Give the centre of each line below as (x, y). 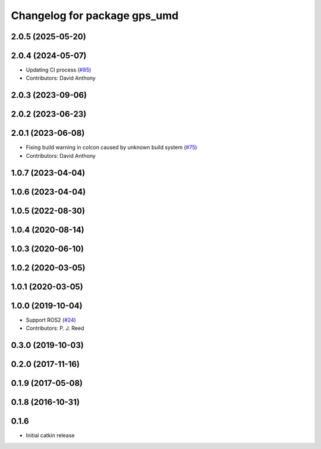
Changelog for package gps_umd (95, 15)
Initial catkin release (50, 435)
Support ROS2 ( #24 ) (51, 320)
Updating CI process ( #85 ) (59, 70)
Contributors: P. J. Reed (55, 328)
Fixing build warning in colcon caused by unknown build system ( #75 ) (111, 147)
